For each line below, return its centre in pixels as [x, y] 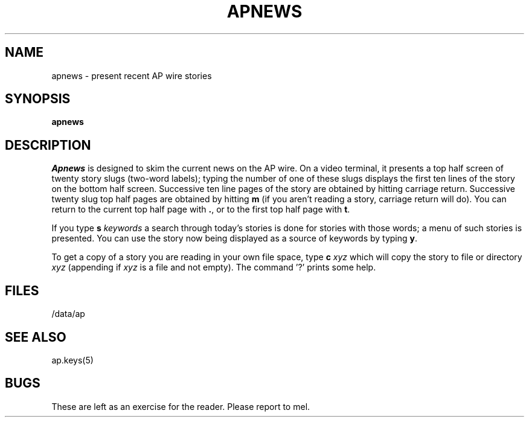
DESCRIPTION [48, 145]
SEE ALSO [36, 337]
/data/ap [68, 314]
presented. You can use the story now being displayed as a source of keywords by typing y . [235, 238]
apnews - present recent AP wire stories [132, 75]
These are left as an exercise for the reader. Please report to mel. [181, 406]
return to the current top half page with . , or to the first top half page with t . [201, 209]
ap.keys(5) [72, 360]
